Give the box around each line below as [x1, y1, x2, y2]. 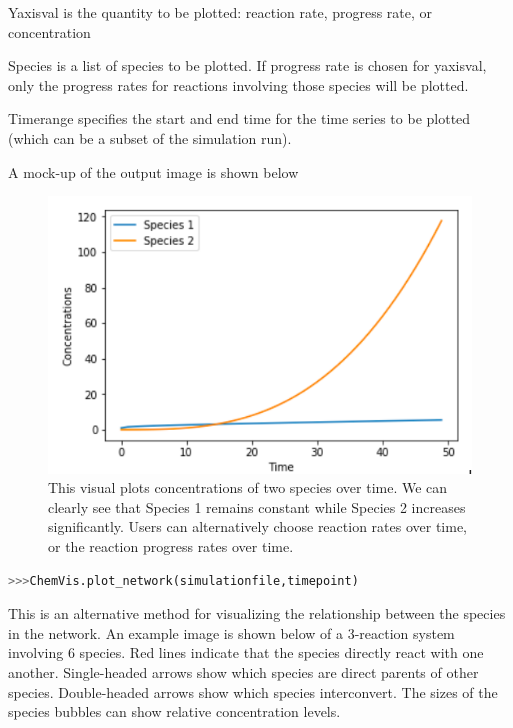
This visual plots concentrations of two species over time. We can [48, 477, 448, 498]
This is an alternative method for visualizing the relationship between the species [8, 603, 506, 624]
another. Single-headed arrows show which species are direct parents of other [8, 662, 479, 682]
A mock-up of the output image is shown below [8, 161, 299, 182]
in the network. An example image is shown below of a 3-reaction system [8, 622, 455, 643]
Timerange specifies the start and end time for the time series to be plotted [8, 108, 471, 129]
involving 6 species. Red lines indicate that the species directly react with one [8, 642, 484, 663]
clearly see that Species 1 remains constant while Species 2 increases [48, 496, 466, 517]
